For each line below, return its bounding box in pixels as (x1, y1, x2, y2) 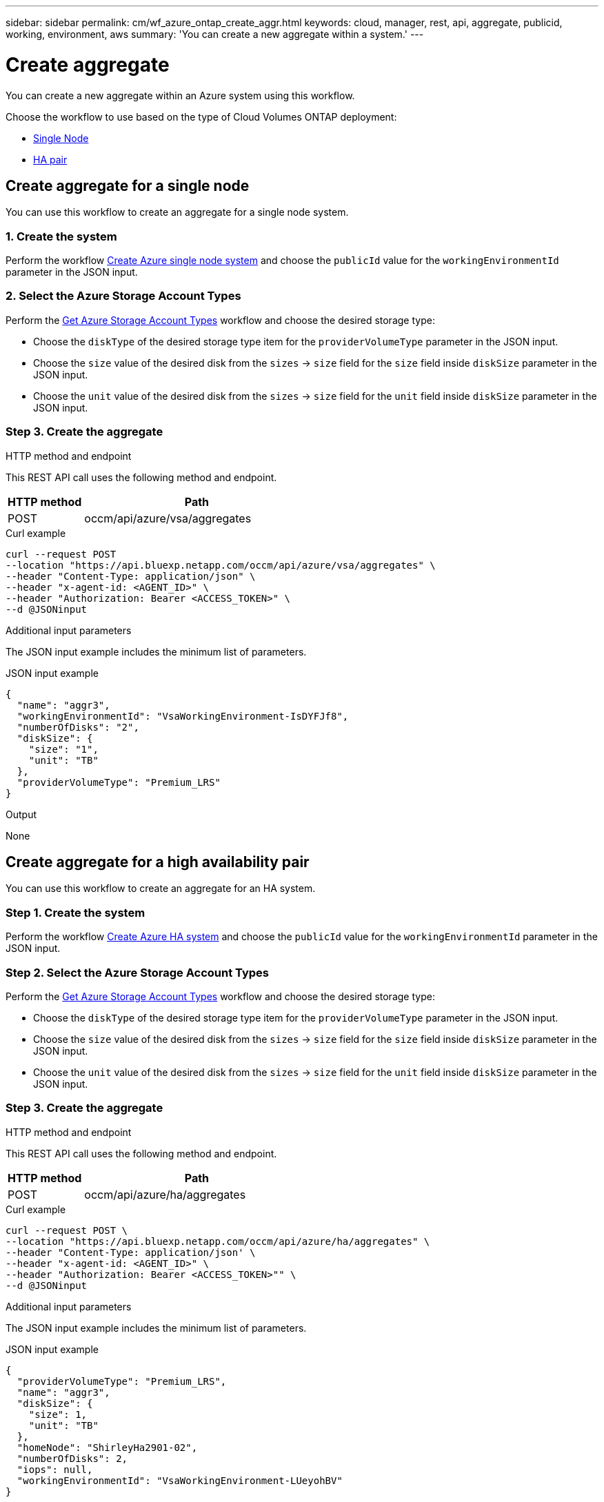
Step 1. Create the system (6, 905, 145, 920)
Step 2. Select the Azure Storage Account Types (6, 965, 270, 980)
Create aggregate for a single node (6, 176, 250, 194)
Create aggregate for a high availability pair (6, 853, 310, 871)
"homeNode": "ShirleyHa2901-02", (17, 1441, 198, 1453)
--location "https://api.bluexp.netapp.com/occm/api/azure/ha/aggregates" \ (6, 1235, 430, 1247)
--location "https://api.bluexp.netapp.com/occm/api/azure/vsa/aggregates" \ (6, 559, 436, 571)
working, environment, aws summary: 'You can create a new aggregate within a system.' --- (6, 28, 424, 40)
